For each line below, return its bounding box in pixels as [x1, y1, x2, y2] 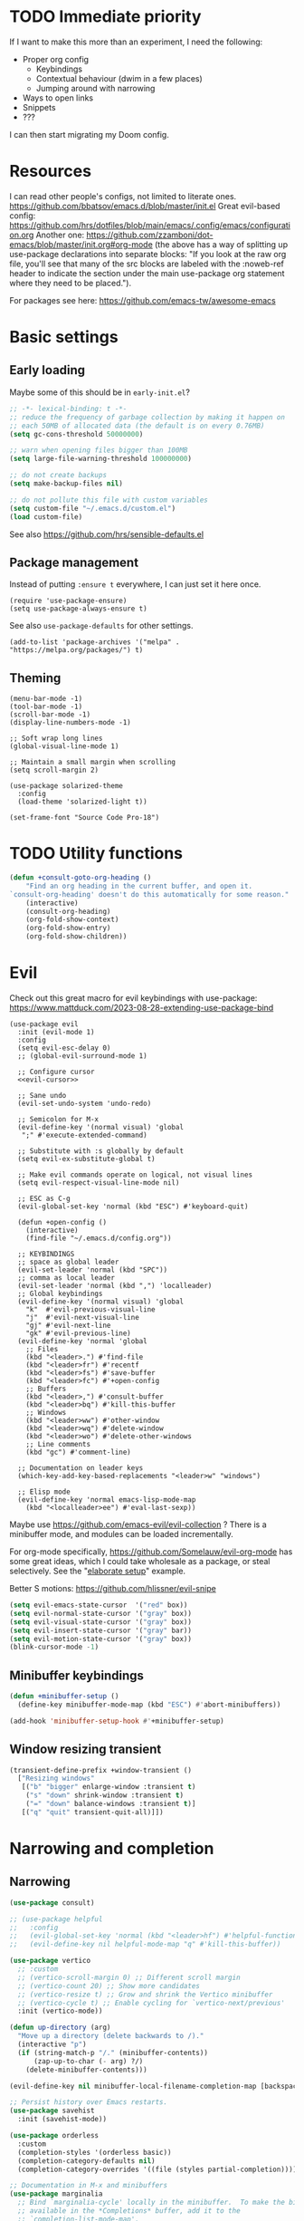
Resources [9, 161, 92, 182]
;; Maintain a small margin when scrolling [9, 758, 176, 767]
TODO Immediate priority [9, 6, 202, 27]
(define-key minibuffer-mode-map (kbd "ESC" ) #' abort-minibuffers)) [17, 1700, 281, 1709]
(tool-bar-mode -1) [9, 702, 83, 712]
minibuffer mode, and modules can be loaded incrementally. [9, 1529, 233, 1539]
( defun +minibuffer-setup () [9, 1692, 119, 1701]
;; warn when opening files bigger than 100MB [9, 446, 188, 455]
